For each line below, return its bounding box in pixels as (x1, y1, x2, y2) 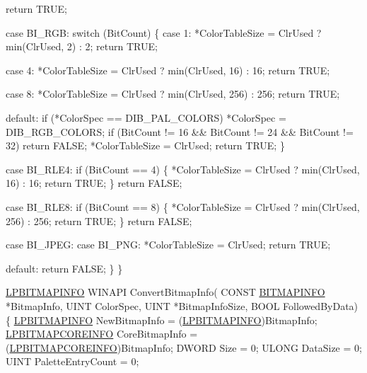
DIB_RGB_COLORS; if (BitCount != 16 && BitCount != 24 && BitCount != (6, 124, 354, 139)
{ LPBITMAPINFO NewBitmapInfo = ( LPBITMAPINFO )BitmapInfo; (6, 312, 318, 327)
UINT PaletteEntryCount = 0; (6, 354, 139, 369)
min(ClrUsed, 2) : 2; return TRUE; (6, 39, 158, 54)
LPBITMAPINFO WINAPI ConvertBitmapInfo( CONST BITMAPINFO (6, 285, 325, 299)
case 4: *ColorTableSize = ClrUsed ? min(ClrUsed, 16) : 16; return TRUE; (6, 62, 330, 77)
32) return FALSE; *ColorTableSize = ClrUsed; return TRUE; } (6, 138, 285, 153)
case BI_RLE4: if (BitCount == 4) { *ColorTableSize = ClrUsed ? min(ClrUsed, (6, 161, 360, 176)
